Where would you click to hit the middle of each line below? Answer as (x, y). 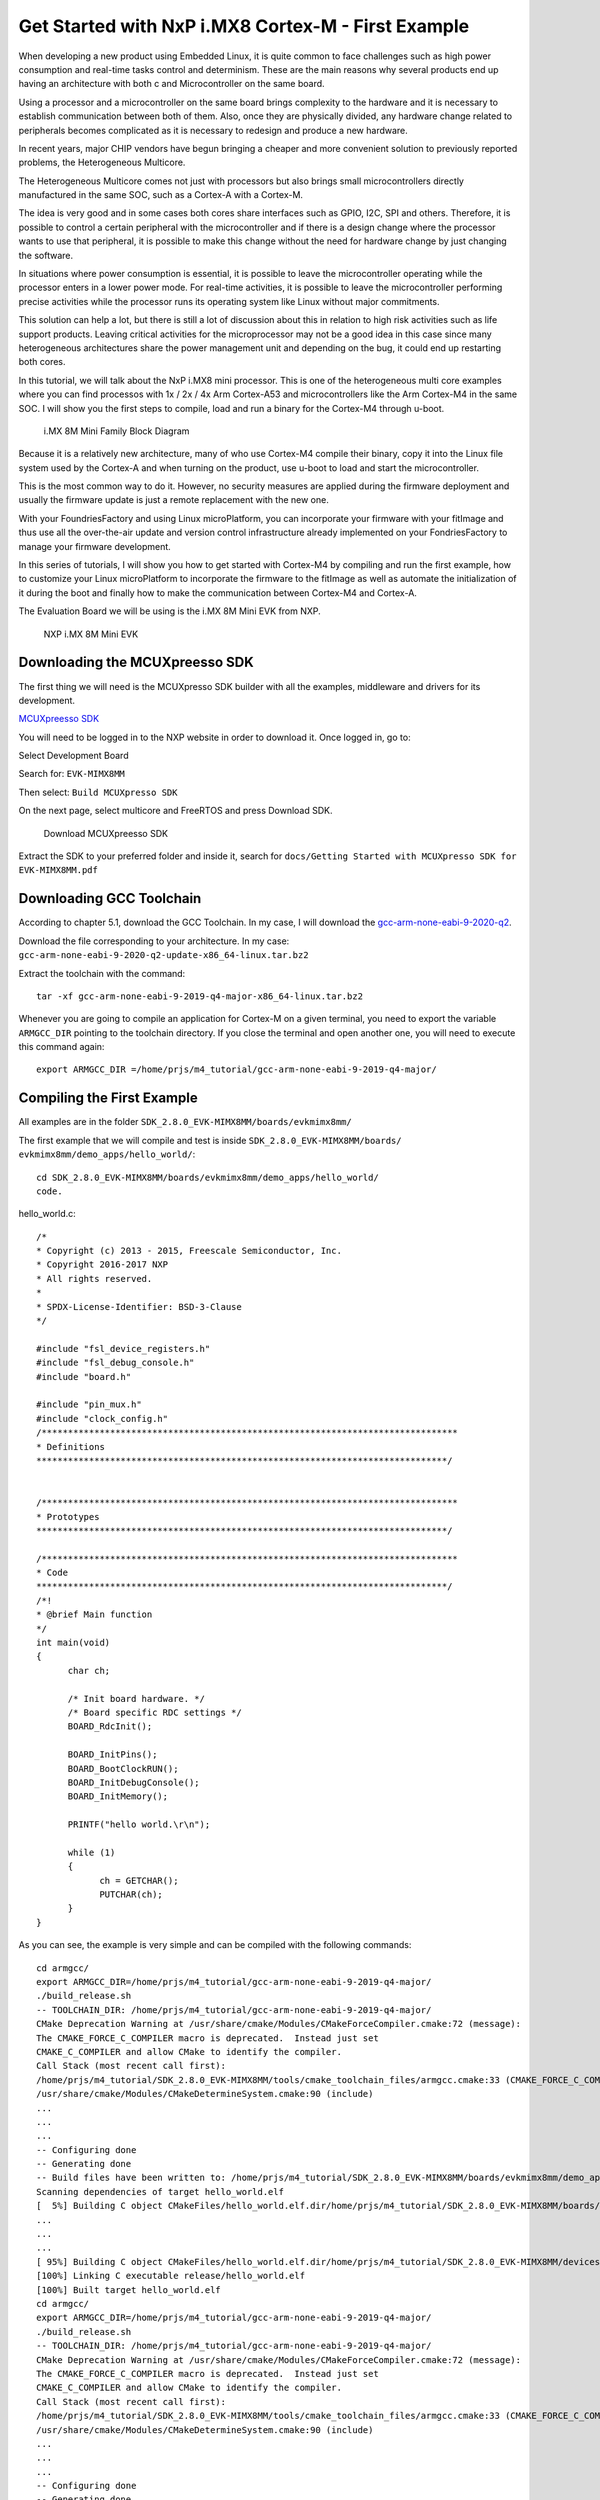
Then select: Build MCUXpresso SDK (98, 792)
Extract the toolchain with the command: (102, 973)
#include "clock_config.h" (102, 1418)
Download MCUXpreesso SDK (106, 833)
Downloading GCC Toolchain (110, 898)
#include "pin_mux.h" (89, 1404)
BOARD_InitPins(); (112, 1754)
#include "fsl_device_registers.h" (123, 1348)
